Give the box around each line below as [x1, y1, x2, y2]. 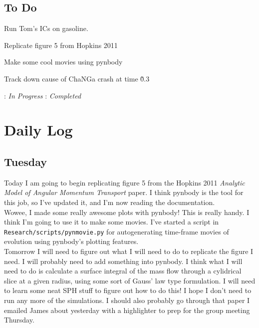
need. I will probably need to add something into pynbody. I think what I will [4, 255, 243, 266]
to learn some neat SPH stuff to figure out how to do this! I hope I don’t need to [4, 285, 252, 295]
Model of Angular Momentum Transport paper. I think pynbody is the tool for [4, 187, 244, 197]
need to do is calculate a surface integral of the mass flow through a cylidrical [4, 265, 242, 276]
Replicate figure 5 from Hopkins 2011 [4, 39, 118, 50]
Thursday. [4, 314, 34, 325]
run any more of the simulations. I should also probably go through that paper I [4, 294, 250, 305]
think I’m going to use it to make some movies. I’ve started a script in [4, 216, 219, 227]
